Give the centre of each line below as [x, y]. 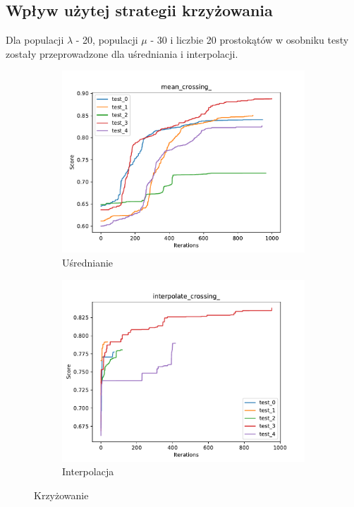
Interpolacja [88, 471]
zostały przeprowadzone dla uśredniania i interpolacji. [122, 53]
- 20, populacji [107, 40]
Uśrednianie [88, 262]
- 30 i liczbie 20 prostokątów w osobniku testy [250, 40]
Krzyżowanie [61, 495]
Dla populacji [35, 40]
